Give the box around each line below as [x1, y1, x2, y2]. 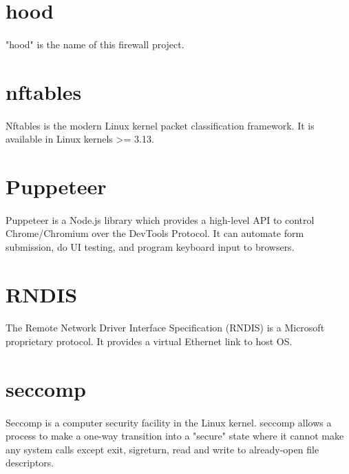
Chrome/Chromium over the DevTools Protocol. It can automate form [6, 226, 304, 240]
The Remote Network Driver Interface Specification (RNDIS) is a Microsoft [6, 320, 325, 335]
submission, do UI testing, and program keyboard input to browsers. [6, 239, 295, 254]
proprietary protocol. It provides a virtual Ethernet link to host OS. [6, 334, 293, 349]
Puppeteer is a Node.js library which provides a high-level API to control [6, 212, 315, 227]
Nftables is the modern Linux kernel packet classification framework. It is [6, 118, 315, 132]
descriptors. [6, 455, 54, 470]
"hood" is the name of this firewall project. [6, 37, 184, 51]
